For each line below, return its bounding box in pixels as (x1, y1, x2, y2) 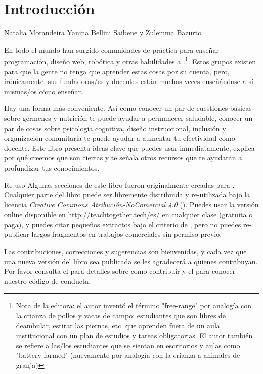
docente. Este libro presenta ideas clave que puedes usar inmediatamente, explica (4, 142, 255, 153)
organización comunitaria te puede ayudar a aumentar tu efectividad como (4, 133, 235, 143)
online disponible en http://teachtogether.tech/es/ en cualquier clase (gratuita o (4, 209, 253, 220)
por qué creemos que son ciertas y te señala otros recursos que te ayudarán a (4, 152, 242, 163)
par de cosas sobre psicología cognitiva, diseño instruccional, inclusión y (4, 122, 226, 133)
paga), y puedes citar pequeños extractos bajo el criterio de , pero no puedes (4, 219, 241, 229)
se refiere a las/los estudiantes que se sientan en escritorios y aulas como (16, 340, 240, 350)
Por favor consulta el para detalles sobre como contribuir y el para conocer (4, 266, 236, 276)
